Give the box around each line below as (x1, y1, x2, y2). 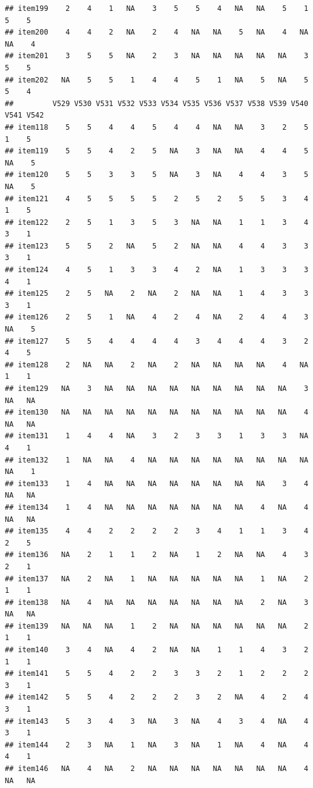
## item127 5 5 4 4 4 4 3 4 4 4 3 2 (5, 336, 309, 346)
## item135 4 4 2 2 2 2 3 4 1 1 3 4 (5, 527, 309, 536)
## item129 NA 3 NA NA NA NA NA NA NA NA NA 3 (5, 384, 309, 393)
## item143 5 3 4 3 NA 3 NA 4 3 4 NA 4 (5, 716, 309, 726)
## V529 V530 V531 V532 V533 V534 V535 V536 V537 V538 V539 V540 (5, 99, 309, 108)
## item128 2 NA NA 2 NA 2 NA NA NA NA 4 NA (5, 360, 309, 369)
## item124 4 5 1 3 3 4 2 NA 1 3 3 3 (5, 265, 309, 275)
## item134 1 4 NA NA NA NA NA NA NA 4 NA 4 (5, 503, 309, 512)
